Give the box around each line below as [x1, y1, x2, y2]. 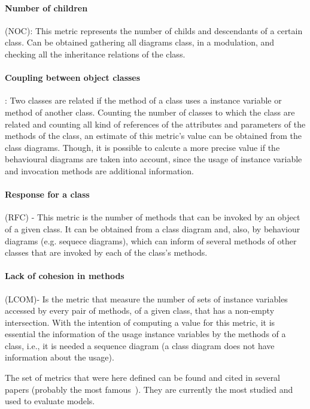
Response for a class [5, 188, 90, 201]
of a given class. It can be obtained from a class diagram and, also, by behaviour [5, 222, 300, 235]
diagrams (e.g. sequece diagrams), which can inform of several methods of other [5, 234, 297, 247]
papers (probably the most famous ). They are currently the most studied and [5, 383, 293, 395]
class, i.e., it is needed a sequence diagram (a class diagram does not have [5, 339, 275, 352]
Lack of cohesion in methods [5, 269, 124, 282]
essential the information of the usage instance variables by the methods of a [5, 328, 286, 340]
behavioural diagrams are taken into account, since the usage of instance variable [5, 153, 302, 165]
